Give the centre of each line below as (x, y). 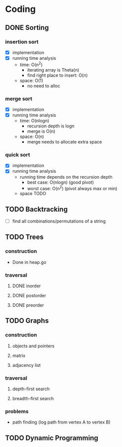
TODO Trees (24, 237)
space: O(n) (32, 137)
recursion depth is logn (51, 126)
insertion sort (22, 42)
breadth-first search (33, 398)
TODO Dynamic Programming (52, 438)
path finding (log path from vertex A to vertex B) (61, 422)
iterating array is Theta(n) (53, 70)
